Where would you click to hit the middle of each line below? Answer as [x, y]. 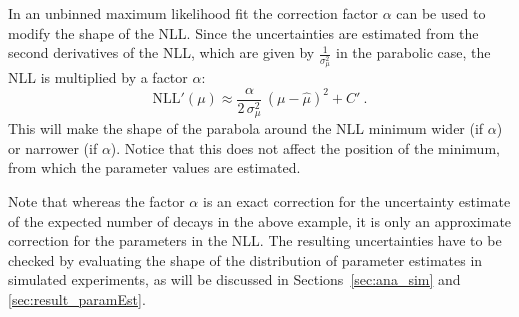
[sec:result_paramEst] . [77, 298]
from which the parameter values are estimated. [154, 167]
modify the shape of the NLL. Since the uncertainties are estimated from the [243, 32]
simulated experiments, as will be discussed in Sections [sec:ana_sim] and [234, 279]
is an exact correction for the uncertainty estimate [356, 200]
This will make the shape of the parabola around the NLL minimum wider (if [246, 128]
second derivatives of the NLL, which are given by [161, 52]
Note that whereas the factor [96, 200]
